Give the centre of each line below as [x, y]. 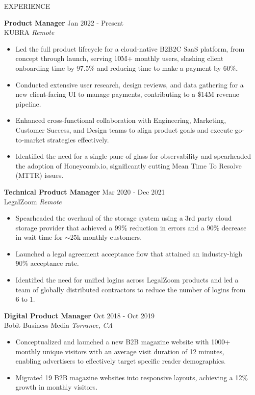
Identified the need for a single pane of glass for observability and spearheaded [133, 156]
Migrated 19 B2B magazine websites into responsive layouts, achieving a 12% [132, 377]
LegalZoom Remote [33, 201]
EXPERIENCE [27, 6]
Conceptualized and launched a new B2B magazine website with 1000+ [123, 342]
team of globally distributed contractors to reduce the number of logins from [130, 289]
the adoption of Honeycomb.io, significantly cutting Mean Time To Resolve [128, 165]
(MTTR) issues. [39, 175]
